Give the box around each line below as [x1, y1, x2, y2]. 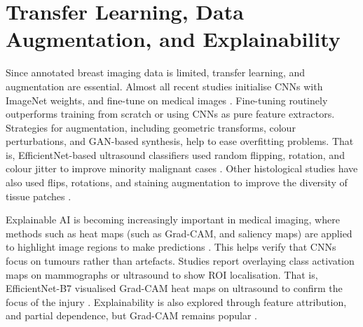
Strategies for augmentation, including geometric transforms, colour [6, 120, 296, 134]
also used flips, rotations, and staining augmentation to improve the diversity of [6, 175, 348, 190]
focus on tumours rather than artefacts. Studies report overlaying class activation [6, 253, 355, 268]
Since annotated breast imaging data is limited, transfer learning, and [6, 65, 306, 80]
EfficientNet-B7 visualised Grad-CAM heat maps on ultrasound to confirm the [6, 281, 343, 295]
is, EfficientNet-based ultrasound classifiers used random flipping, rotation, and [6, 147, 345, 162]
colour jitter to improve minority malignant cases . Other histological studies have [6, 161, 358, 176]
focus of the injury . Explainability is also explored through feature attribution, [6, 294, 347, 309]
